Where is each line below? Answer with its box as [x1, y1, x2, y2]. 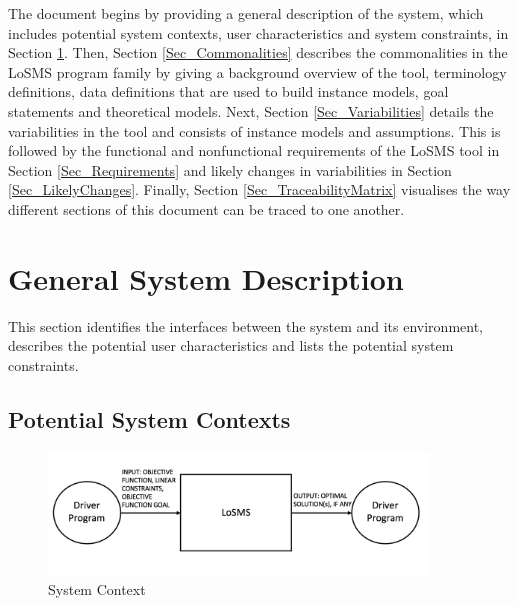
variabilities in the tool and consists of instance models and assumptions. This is [8, 120, 501, 141]
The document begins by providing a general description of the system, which [8, 3, 484, 23]
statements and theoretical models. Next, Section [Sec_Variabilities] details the [8, 100, 494, 121]
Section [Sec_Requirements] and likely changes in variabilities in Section [8, 159, 452, 180]
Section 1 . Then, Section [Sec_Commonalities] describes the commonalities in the [8, 42, 508, 63]
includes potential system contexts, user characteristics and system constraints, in [8, 22, 509, 43]
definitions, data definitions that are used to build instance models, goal [8, 81, 449, 102]
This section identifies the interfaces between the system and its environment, [8, 315, 484, 336]
